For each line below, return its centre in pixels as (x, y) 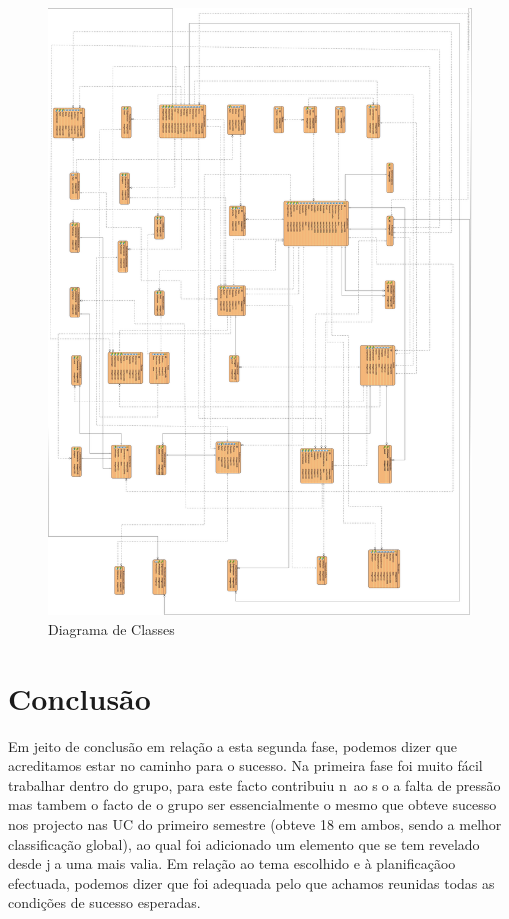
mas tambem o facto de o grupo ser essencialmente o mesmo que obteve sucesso (252, 804)
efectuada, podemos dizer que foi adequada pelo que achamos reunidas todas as (251, 882)
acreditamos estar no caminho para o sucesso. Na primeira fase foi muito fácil (245, 765)
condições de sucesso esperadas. (104, 902)
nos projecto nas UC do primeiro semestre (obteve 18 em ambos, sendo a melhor (255, 823)
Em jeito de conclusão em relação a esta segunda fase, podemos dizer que (232, 745)
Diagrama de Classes (111, 628)
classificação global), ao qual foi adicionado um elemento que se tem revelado (244, 843)
